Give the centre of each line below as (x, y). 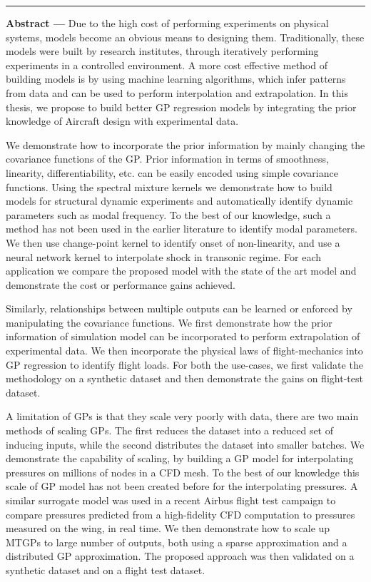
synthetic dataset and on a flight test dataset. (106, 570)
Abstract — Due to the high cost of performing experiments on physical (167, 23)
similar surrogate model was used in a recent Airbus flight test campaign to (171, 500)
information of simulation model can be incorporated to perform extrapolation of (183, 336)
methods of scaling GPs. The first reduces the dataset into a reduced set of (170, 430)
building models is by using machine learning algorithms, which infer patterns (176, 79)
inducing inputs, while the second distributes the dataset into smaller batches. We (185, 444)
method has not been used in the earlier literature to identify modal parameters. (182, 229)
